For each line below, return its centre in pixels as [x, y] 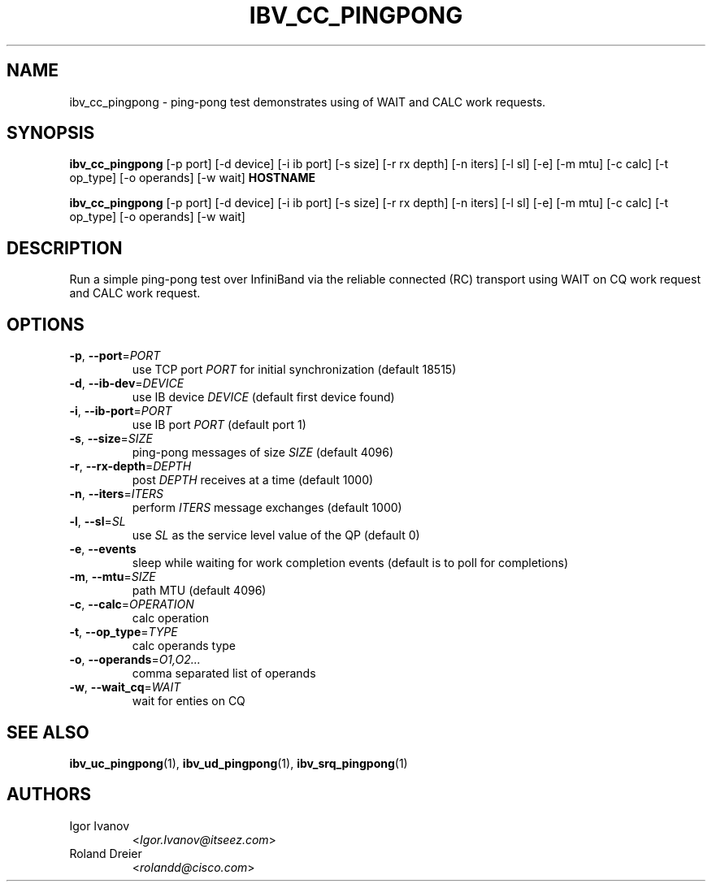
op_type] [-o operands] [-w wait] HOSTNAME [193, 178]
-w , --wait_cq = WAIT [125, 687]
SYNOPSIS [51, 133]
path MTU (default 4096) [199, 591]
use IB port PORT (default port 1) [219, 425]
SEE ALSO [48, 732]
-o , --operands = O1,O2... [135, 660]
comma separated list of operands [224, 674]
